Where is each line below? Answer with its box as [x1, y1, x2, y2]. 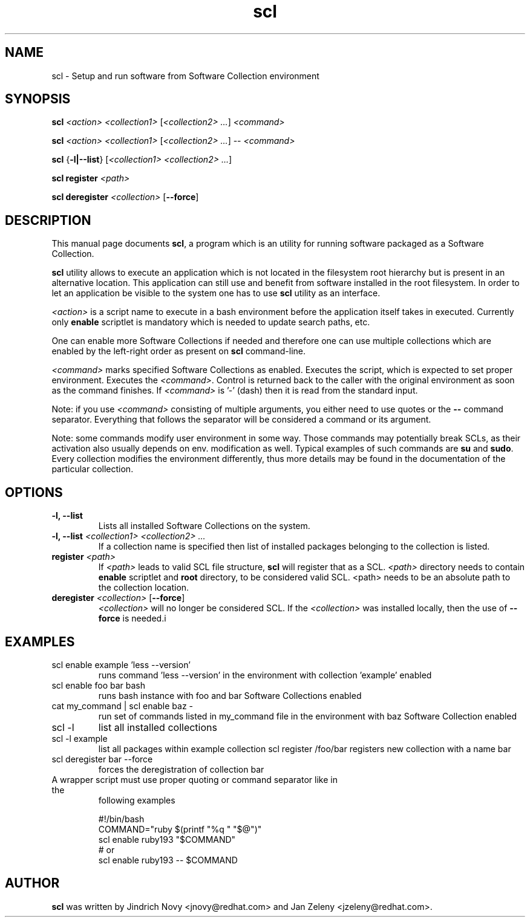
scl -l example [51, 733, 108, 744]
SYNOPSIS [5, 91, 71, 107]
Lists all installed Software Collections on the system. [98, 521, 310, 531]
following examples [98, 794, 175, 805]
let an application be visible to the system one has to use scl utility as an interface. [51, 288, 381, 299]
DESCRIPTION [5, 212, 91, 228]
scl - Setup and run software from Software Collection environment [51, 70, 319, 81]
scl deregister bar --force [51, 753, 153, 764]
